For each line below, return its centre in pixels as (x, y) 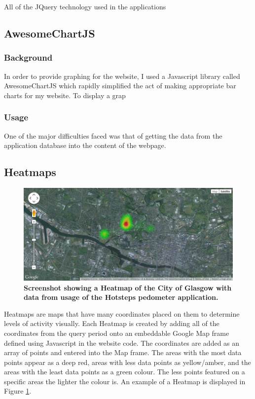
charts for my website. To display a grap (65, 95)
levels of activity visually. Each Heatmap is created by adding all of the (112, 323)
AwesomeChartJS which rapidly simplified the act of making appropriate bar (120, 86)
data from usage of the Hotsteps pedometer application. (121, 297)
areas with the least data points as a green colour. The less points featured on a (125, 372)
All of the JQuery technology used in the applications (85, 6)
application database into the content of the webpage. (85, 145)
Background (28, 57)
